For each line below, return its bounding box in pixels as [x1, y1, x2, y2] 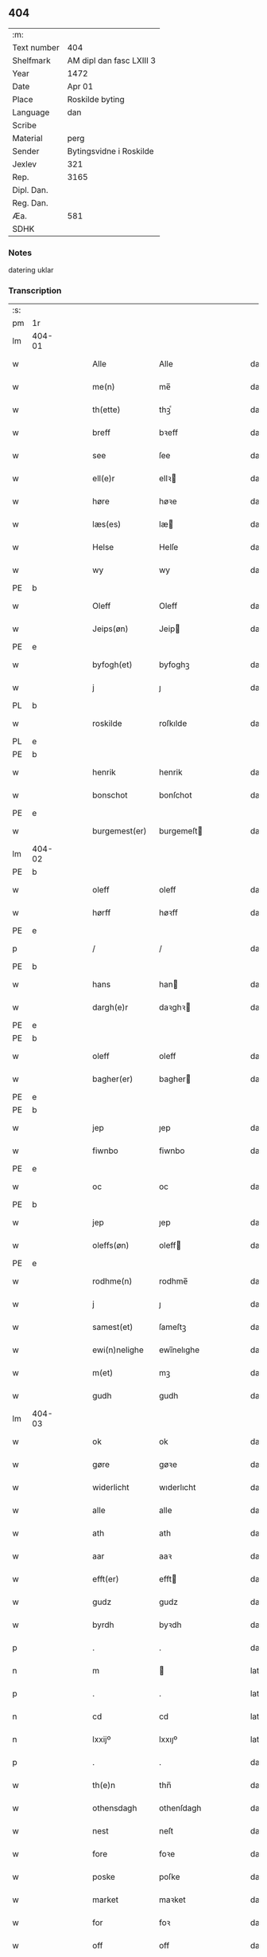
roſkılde [158, 718, 188, 729]
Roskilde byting [67, 93, 125, 104]
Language [12, 107, 50, 118]
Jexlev [12, 159, 37, 170]
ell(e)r [92, 473, 115, 484]
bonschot [92, 790, 129, 801]
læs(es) [92, 519, 122, 530]
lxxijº [92, 1734, 111, 1745]
